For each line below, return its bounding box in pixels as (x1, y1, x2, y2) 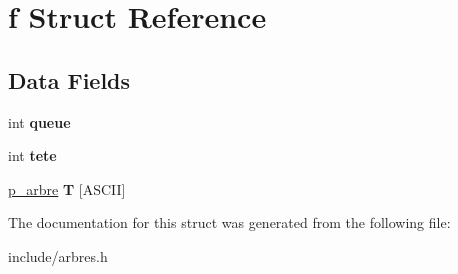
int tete (8, 145, 57, 166)
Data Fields (8, 64, 131, 95)
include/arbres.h (8, 245, 108, 266)
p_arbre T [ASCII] (8, 178, 126, 199)
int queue (8, 111, 71, 132)
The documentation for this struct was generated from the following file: (8, 212, 451, 233)
